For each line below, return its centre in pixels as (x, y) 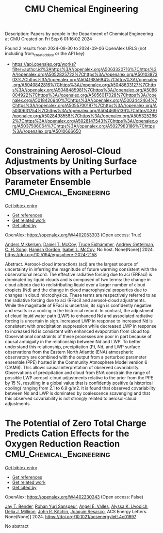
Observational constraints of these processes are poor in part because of (78, 336)
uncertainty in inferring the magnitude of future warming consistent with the (81, 269)
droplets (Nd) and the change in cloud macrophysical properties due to (76, 290)
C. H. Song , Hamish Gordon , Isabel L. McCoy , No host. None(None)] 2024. (80, 249)
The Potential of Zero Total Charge (76, 423)
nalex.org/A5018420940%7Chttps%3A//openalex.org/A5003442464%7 (85, 100)
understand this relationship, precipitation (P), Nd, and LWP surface (73, 347)
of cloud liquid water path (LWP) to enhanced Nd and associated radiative (79, 316)
